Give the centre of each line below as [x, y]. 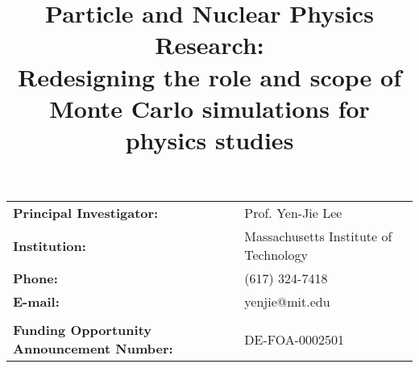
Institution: [50, 245]
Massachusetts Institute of [318, 236]
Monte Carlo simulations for [209, 108]
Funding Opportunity [83, 330]
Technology [276, 255]
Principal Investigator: [86, 213]
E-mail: [36, 302]
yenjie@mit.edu [287, 302]
